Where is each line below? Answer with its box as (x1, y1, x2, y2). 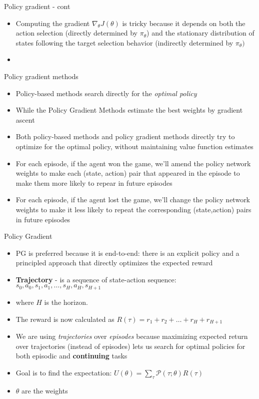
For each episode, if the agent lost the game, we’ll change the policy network (15, 194, 250, 205)
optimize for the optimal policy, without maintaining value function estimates (15, 141, 253, 151)
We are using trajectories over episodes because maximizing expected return (15, 330, 248, 341)
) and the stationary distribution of (146, 28, 254, 38)
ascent (15, 114, 35, 125)
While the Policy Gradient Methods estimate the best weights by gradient (15, 105, 243, 115)
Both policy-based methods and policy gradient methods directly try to (15, 131, 235, 142)
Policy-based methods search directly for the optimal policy (15, 88, 197, 98)
